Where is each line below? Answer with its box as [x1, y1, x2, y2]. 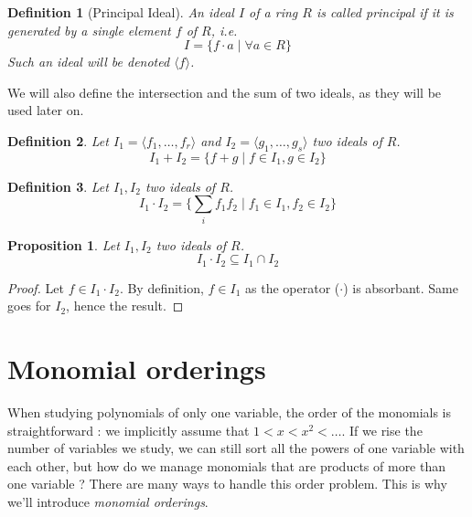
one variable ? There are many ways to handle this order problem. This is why [7, 474, 447, 493]
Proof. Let [7, 278, 64, 297]
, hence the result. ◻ [66, 296, 184, 315]
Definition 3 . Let [7, 176, 109, 195]
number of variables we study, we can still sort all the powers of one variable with [7, 438, 465, 458]
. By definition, [119, 278, 204, 297]
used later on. [7, 100, 84, 120]
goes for [7, 296, 51, 315]
